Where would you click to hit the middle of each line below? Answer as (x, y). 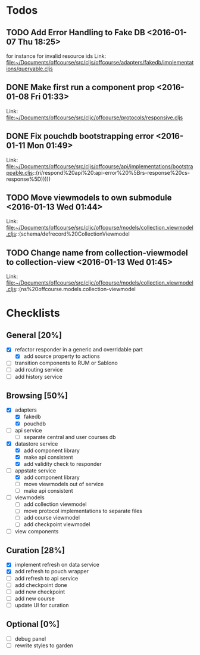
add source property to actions (62, 356)
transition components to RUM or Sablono (66, 363)
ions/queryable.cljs (29, 69)
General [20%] (34, 335)
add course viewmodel (52, 518)
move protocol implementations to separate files (83, 511)
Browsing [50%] (37, 395)
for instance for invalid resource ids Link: (56, 56)
